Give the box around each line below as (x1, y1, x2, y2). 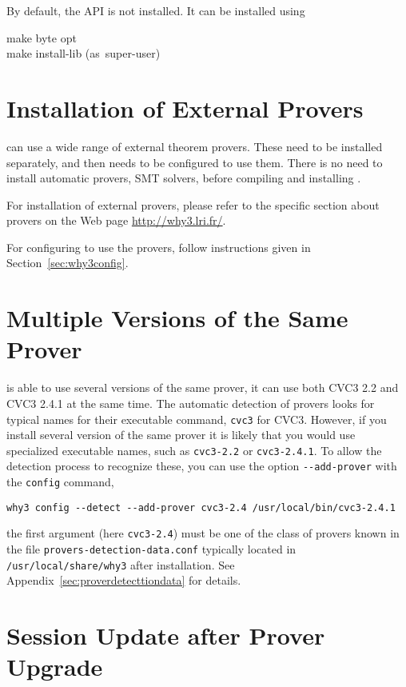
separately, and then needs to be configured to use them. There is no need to (6, 154, 383, 170)
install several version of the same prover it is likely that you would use (6, 426, 356, 443)
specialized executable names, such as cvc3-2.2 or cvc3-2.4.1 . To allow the (6, 441, 382, 458)
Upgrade (6, 650, 103, 683)
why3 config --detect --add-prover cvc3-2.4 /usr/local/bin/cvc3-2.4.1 (6, 501, 396, 513)
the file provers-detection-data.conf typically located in (6, 541, 297, 557)
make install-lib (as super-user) (6, 45, 161, 62)
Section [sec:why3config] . (6, 254, 129, 271)
